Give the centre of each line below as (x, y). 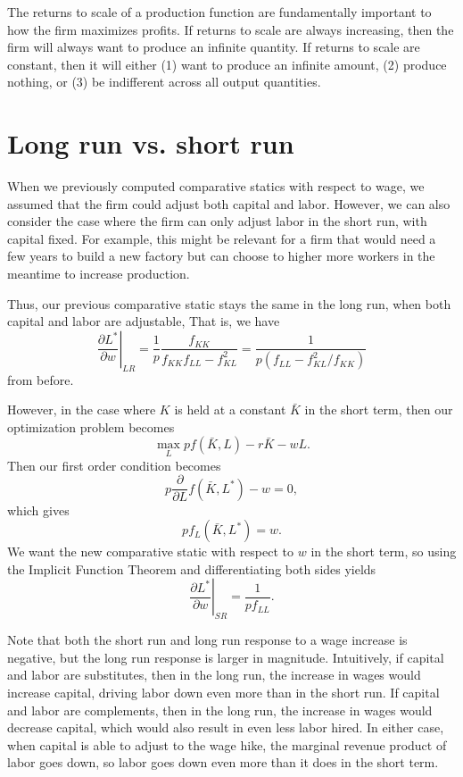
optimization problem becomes (91, 426)
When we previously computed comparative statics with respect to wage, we (216, 186)
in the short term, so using (384, 551)
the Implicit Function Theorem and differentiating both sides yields (192, 568)
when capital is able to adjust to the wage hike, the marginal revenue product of (227, 744)
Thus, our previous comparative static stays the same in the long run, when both (229, 303)
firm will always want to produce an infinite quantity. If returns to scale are (214, 47)
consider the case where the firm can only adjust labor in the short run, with (217, 221)
